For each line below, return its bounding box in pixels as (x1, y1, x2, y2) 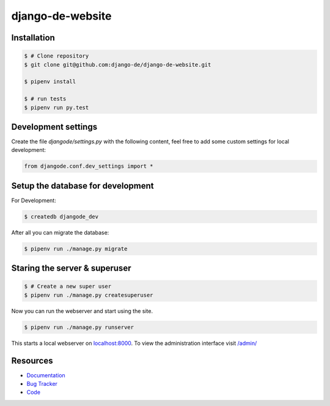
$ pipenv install (24, 78, 76, 85)
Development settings (11, 121, 98, 132)
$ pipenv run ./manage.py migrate (24, 245, 128, 252)
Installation (11, 32, 55, 43)
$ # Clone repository (24, 53, 89, 59)
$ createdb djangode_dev (24, 213, 99, 220)
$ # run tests (24, 96, 67, 102)
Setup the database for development (11, 181, 154, 191)
